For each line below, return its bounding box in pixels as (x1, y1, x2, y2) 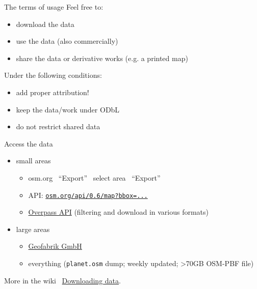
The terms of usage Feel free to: (4, 2, 104, 12)
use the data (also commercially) (16, 36, 118, 46)
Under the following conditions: (4, 70, 102, 80)
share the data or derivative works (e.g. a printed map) (16, 52, 188, 63)
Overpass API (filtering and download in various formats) (28, 207, 209, 217)
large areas (16, 223, 50, 234)
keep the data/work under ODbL (16, 104, 120, 114)
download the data (16, 18, 74, 29)
